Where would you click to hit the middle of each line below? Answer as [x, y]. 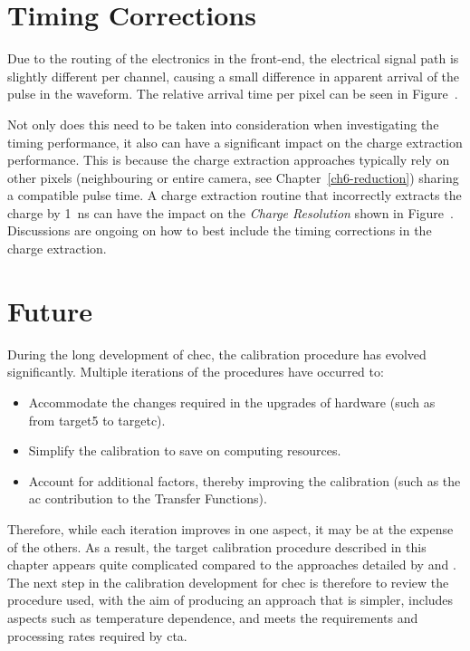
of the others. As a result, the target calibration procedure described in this [217, 546]
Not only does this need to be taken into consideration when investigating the [223, 124]
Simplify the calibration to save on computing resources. [185, 450]
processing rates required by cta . [97, 635]
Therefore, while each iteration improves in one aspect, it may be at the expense [230, 528]
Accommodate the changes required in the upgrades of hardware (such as [232, 402]
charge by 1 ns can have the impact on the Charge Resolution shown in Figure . [230, 212]
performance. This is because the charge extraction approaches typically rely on [229, 160]
